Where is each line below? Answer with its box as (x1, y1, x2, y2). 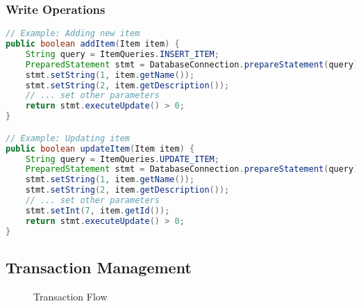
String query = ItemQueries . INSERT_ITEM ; (25, 49, 219, 59)
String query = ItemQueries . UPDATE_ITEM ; (25, 154, 219, 164)
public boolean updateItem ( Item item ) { (6, 143, 195, 154)
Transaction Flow (33, 289, 108, 303)
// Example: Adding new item (6, 29, 140, 39)
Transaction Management (6, 256, 192, 277)
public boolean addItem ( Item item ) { (6, 39, 180, 49)
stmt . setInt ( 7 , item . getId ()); (25, 205, 170, 216)
